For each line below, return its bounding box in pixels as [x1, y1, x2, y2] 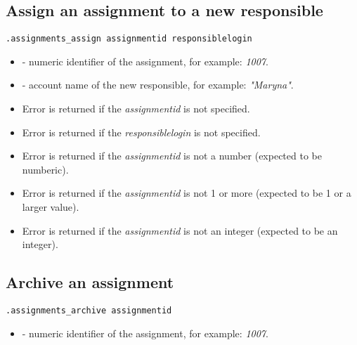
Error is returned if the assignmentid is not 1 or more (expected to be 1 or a [22, 185, 351, 200]
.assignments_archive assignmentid [6, 306, 172, 315]
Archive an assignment [6, 271, 174, 293]
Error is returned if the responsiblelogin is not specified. [22, 124, 261, 139]
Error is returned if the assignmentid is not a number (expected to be [22, 148, 322, 163]
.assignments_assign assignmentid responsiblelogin [6, 34, 252, 44]
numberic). [22, 162, 69, 176]
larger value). [22, 200, 79, 214]
